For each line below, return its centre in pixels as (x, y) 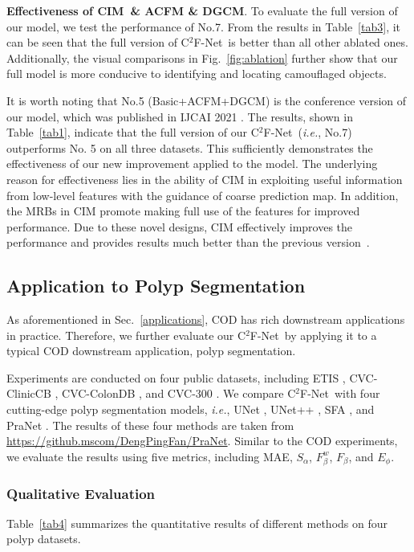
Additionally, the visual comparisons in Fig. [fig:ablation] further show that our (202, 57)
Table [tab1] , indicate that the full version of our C (133, 132)
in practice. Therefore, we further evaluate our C (126, 335)
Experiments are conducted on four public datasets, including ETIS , (176, 377)
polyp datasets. (44, 539)
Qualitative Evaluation (81, 493)
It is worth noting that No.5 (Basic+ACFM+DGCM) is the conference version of (207, 100)
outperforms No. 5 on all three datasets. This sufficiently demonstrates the (190, 147)
